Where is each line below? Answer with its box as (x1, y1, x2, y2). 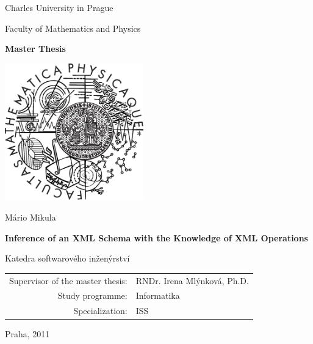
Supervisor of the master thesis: (9, 274, 128, 287)
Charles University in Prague (5, 1, 113, 13)
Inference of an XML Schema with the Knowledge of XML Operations (5, 231, 308, 244)
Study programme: (57, 289, 128, 302)
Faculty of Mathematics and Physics (5, 21, 141, 34)
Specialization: (73, 304, 128, 317)
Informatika (135, 289, 180, 302)
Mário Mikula (5, 211, 56, 224)
